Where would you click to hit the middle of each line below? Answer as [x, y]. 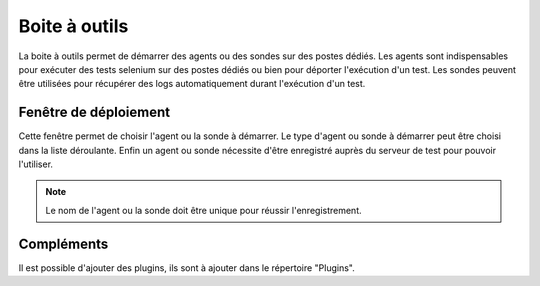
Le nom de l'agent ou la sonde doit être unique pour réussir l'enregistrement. [203, 210]
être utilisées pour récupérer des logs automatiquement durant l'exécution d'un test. [192, 84]
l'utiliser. [36, 164]
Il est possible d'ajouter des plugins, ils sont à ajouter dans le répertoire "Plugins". [186, 267]
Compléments [63, 243]
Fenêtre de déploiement [94, 112]
